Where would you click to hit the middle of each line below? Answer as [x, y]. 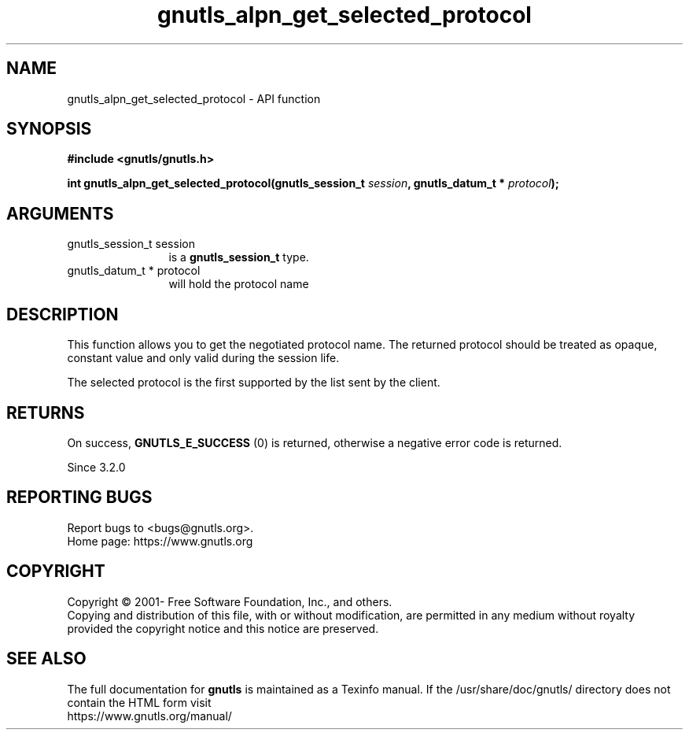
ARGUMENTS [60, 213]
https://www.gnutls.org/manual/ [149, 716]
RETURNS [46, 412]
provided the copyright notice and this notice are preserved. [223, 628]
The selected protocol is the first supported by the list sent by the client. [254, 383]
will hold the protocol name [239, 284]
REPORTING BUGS [79, 497]
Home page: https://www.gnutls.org [160, 541]
